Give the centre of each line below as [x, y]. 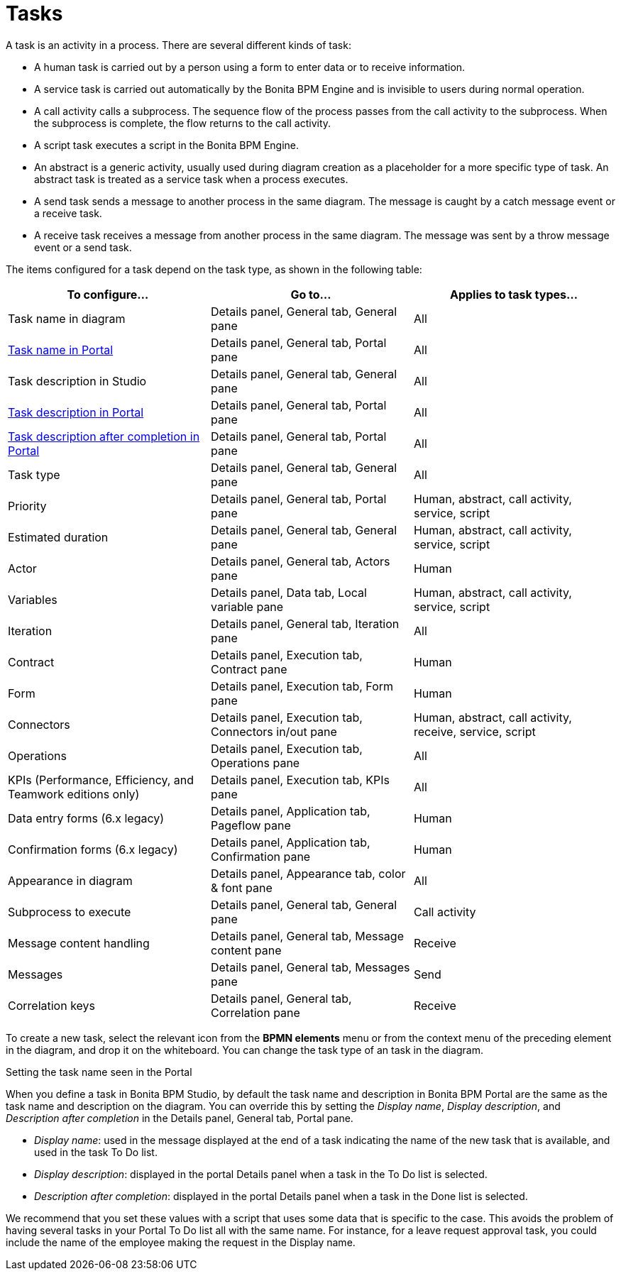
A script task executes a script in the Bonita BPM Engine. [167, 145]
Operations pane [255, 763]
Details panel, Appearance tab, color [308, 873]
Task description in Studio [77, 381]
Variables [33, 599]
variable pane [247, 606]
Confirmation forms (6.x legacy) [93, 849]
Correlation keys [52, 1005]
